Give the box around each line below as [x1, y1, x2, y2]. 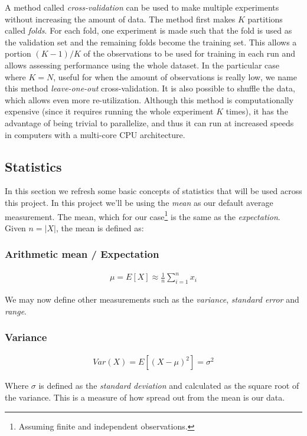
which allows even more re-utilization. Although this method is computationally [5, 93, 294, 106]
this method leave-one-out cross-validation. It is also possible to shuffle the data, [5, 82, 295, 94]
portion [5, 47, 31, 60]
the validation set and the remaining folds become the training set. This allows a [5, 35, 297, 48]
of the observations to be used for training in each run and [83, 47, 296, 60]
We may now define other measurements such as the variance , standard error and [5, 293, 299, 305]
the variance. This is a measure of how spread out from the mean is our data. [5, 391, 285, 403]
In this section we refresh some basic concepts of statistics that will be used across [5, 185, 302, 197]
